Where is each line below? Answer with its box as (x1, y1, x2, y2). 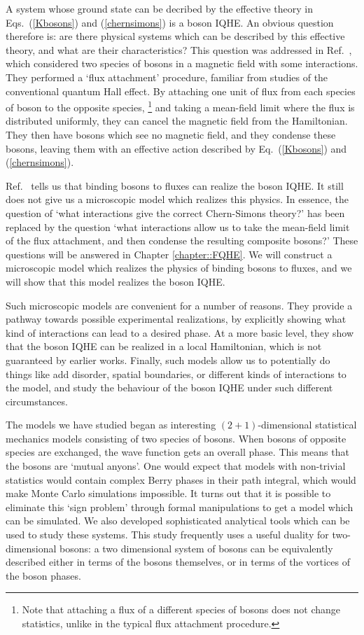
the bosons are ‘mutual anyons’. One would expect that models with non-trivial (6, 459, 346, 473)
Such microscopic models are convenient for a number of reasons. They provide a (6, 298, 353, 312)
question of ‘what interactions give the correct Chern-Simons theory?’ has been (6, 205, 345, 220)
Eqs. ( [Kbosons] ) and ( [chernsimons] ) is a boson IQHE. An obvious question (6, 15, 334, 29)
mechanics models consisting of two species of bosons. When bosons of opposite (6, 431, 346, 445)
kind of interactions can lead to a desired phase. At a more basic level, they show (6, 325, 354, 340)
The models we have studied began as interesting (6, 417, 216, 432)
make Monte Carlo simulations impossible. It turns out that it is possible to (6, 486, 331, 501)
